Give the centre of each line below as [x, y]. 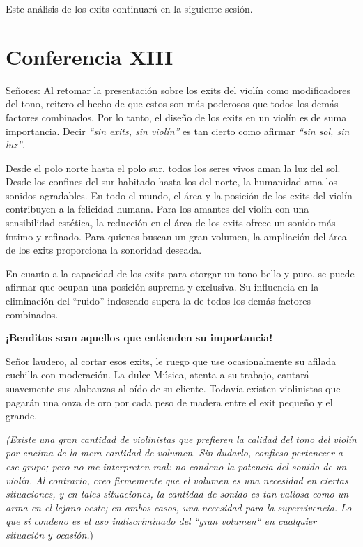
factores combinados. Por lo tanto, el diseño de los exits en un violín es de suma [176, 117]
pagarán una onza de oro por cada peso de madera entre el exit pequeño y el [169, 402]
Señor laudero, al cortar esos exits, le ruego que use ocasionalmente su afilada [171, 361]
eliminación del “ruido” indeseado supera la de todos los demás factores [159, 301]
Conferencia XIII [90, 56]
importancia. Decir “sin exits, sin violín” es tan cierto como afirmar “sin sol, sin [178, 131]
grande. [22, 416]
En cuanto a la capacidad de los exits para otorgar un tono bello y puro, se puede [180, 273]
